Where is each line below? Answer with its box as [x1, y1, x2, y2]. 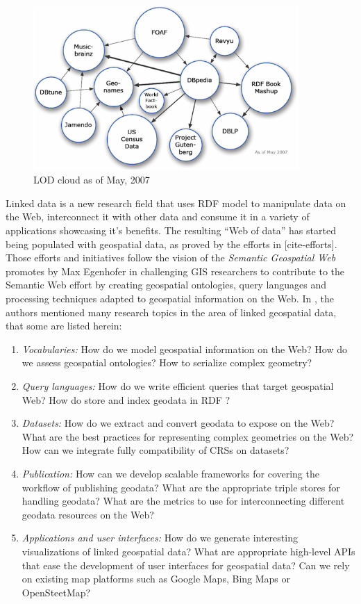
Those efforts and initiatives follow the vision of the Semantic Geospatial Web [6, 250, 336, 265]
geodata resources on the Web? [22, 507, 154, 521]
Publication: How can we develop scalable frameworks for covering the [22, 466, 319, 480]
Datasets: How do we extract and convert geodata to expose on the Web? [22, 416, 335, 430]
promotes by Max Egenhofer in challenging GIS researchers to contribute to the [6, 263, 345, 278]
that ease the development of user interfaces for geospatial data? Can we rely [22, 557, 350, 572]
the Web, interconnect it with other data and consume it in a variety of [6, 209, 310, 224]
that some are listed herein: [6, 318, 122, 333]
